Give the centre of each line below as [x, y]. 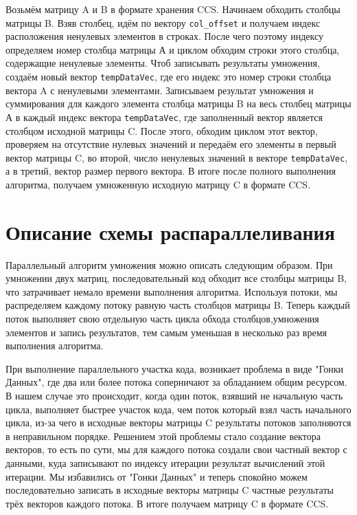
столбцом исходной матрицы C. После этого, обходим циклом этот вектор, [162, 130]
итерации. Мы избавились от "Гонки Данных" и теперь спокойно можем [157, 476]
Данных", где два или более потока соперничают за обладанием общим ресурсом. [176, 382]
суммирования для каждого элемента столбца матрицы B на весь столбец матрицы [178, 103]
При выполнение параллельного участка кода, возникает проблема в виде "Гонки [175, 368]
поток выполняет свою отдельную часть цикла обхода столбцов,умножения [162, 319]
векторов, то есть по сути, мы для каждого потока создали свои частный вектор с [176, 449]
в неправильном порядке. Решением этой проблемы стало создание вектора [163, 436]
